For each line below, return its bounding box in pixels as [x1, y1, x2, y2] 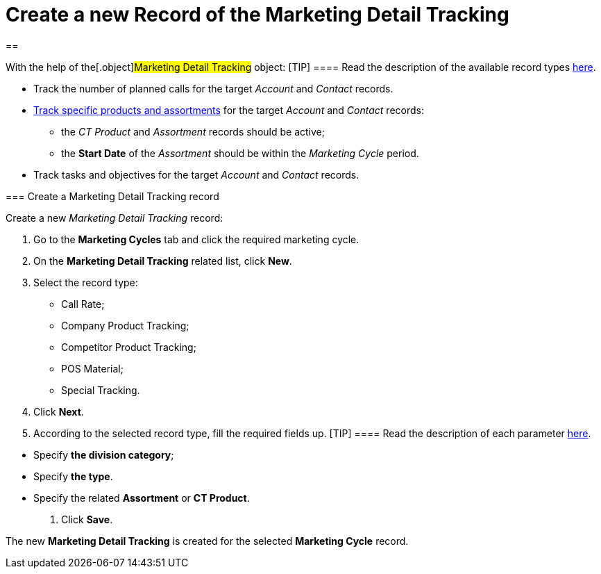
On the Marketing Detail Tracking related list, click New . [33, 254, 292, 267]
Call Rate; [61, 297, 105, 310]
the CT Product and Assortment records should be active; [61, 125, 325, 138]
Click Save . [61, 513, 113, 525]
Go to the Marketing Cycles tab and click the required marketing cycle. [33, 233, 359, 245]
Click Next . [33, 405, 84, 418]
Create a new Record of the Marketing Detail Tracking [6, 3, 509, 26]
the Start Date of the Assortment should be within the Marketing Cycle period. [61, 147, 419, 159]
